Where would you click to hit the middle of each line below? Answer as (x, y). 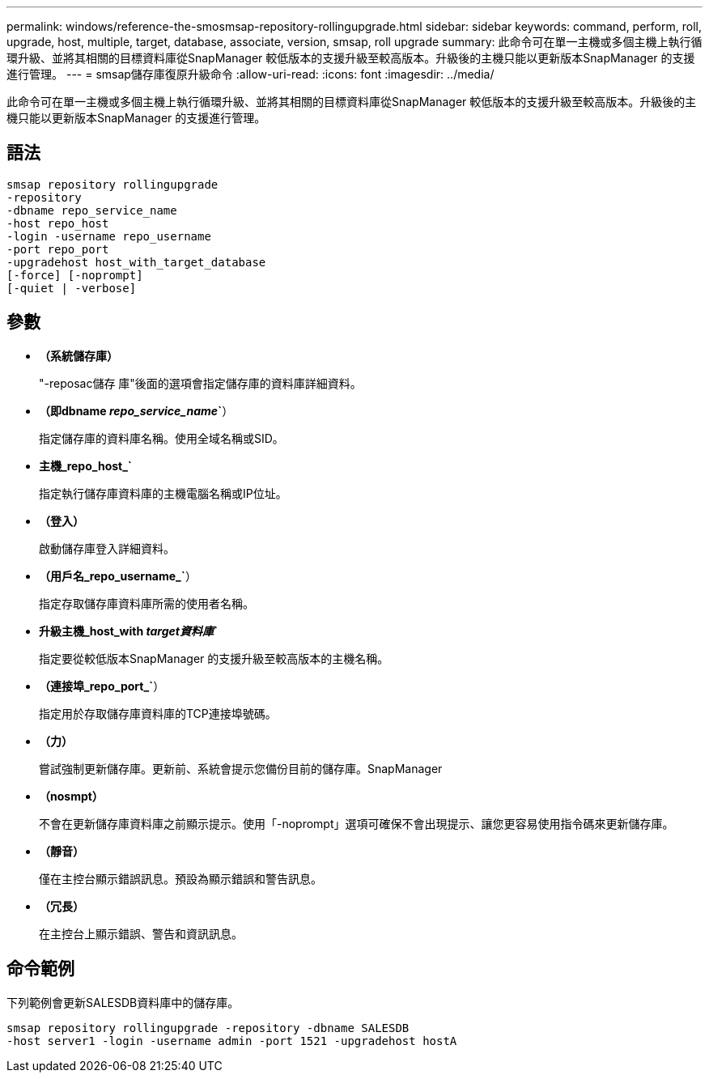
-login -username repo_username (109, 236)
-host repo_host (58, 223)
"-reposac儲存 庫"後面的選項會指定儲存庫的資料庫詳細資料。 (200, 383)
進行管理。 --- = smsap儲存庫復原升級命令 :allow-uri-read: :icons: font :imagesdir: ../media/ (250, 74)
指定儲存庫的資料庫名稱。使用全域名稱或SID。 (161, 438)
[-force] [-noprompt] (75, 275)
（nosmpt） (71, 796)
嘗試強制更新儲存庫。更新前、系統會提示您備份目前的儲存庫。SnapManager (241, 768)
